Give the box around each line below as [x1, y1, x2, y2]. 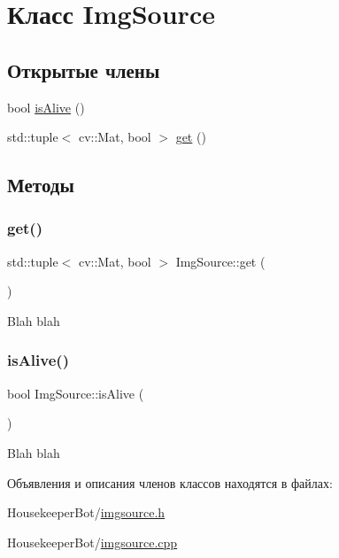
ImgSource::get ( [175, 252, 266, 270]
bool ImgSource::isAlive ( [7, 384, 144, 402]
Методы [7, 171, 74, 198]
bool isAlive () [7, 97, 85, 116]
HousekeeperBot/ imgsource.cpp [7, 532, 178, 551]
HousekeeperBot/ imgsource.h [7, 503, 166, 522]
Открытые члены [7, 56, 160, 83]
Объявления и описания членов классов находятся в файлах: [7, 473, 333, 492]
